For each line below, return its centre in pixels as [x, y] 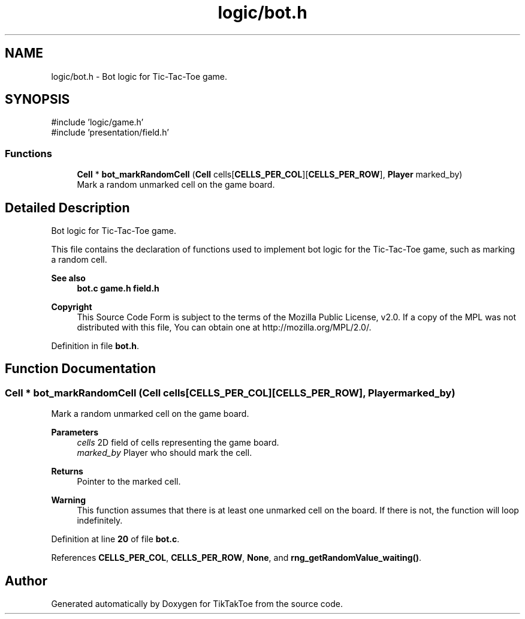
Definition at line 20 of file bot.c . [115, 539]
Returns [67, 471]
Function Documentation [80, 369]
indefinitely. [100, 521]
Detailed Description [67, 208]
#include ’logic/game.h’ [97, 122]
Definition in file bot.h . [95, 346]
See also [68, 278]
